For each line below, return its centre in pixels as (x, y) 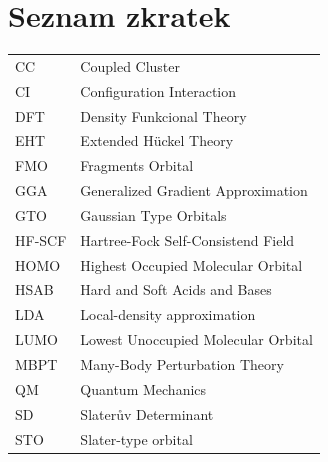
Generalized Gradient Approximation (194, 190)
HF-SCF (41, 239)
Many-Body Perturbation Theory (182, 364)
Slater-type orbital (136, 438)
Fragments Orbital (137, 165)
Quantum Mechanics (143, 388)
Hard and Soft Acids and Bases (176, 289)
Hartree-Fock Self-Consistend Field (187, 239)
